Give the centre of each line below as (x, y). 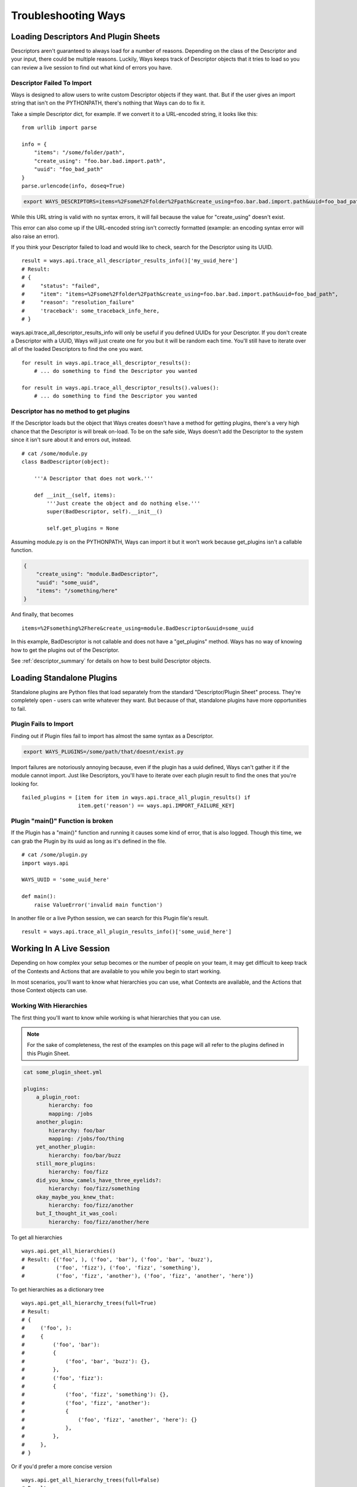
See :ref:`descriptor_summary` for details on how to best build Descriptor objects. (111, 661)
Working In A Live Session (60, 949)
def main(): (39, 896)
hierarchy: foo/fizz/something (94, 1189)
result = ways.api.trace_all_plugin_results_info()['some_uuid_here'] (127, 932)
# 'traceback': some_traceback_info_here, (91, 310)
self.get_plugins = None (83, 528)
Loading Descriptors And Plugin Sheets (85, 37)
